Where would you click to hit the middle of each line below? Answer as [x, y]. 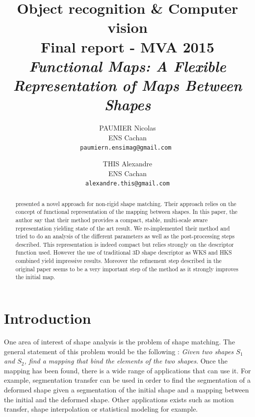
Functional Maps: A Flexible [127, 66]
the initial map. [35, 277]
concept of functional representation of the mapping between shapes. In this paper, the [127, 212]
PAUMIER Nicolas [127, 128]
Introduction [48, 318]
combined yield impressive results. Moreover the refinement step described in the [118, 261]
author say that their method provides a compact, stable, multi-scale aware [112, 220]
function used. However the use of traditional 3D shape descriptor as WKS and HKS [124, 252]
